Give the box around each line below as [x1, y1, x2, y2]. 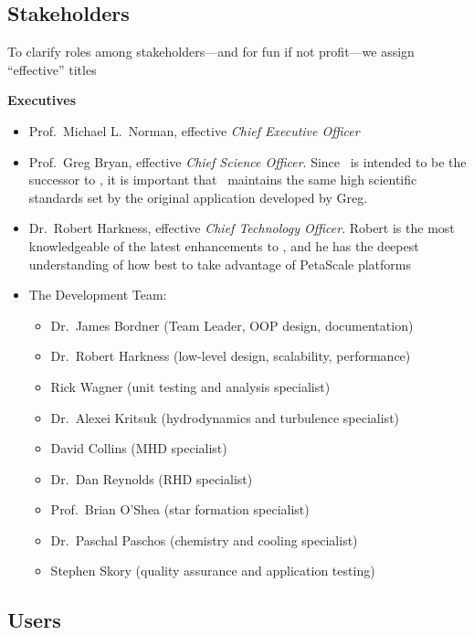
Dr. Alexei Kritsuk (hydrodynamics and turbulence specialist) [50, 407, 400, 427]
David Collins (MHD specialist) [50, 439, 227, 458]
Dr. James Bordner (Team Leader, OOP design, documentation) [50, 315, 414, 334]
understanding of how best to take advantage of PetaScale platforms [28, 254, 411, 273]
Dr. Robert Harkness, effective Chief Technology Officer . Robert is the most [28, 218, 455, 238]
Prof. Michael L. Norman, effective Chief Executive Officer [28, 121, 360, 140]
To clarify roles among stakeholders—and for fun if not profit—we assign [7, 42, 415, 61]
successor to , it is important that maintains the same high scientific [28, 170, 417, 189]
